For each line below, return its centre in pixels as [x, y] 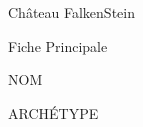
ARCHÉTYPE [53, 112]
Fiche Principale [58, 45]
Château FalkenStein [71, 12]
